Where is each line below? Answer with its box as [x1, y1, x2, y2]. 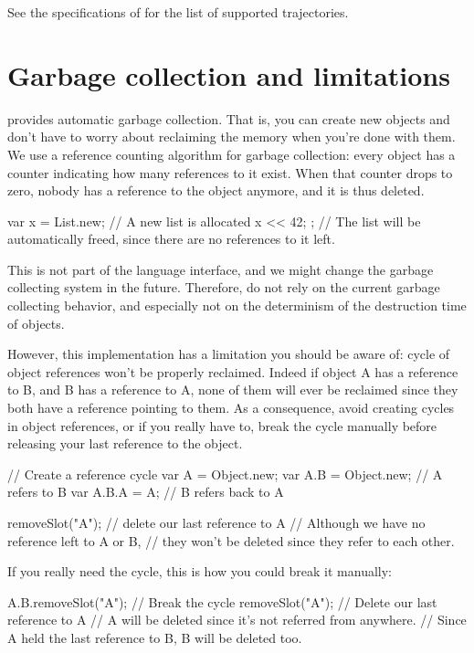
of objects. [7, 313, 65, 332]
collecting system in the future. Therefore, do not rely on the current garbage [7, 278, 440, 297]
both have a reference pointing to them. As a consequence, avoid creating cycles [7, 398, 455, 417]
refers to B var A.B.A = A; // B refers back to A [7, 482, 284, 501]
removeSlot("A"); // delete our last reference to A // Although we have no [7, 513, 426, 532]
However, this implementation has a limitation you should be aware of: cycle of [7, 344, 450, 363]
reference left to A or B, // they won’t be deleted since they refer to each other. [7, 531, 455, 550]
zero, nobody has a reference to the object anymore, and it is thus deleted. [7, 181, 425, 200]
